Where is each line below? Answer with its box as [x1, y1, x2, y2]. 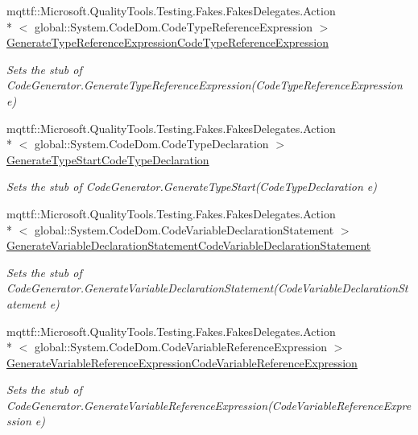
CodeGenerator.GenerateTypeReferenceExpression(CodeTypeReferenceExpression [6, 77, 403, 93]
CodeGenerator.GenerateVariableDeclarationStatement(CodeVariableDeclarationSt [6, 280, 408, 296]
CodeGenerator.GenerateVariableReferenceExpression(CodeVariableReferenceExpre [6, 396, 412, 413]
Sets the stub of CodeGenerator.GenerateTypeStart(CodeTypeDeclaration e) [6, 178, 378, 195]
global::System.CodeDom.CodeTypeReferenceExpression [34, 18, 313, 35]
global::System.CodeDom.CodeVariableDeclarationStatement [34, 221, 334, 238]
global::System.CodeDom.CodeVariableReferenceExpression [34, 338, 328, 355]
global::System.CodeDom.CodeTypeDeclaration [34, 135, 269, 152]
